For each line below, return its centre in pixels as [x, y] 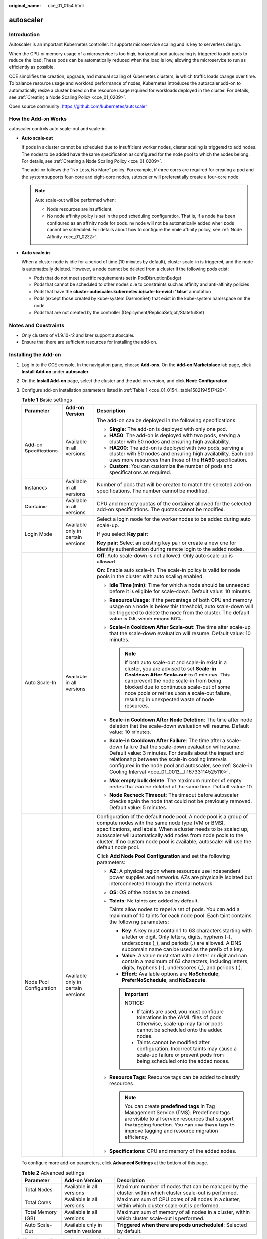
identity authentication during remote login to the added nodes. [170, 549]
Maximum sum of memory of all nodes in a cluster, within [183, 1212]
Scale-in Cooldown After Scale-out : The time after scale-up [180, 627]
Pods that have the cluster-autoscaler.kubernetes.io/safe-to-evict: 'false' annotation [122, 291]
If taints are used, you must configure [180, 1011]
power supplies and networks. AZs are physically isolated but [180, 877]
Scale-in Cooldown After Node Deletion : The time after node [181, 720]
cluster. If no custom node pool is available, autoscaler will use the [174, 841]
